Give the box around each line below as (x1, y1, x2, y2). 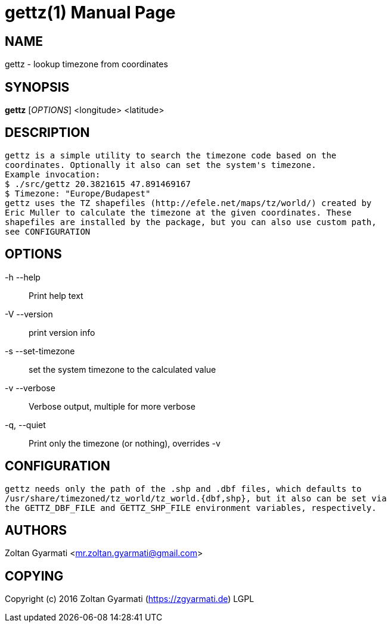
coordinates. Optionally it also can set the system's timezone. (5, 160, 316, 170)
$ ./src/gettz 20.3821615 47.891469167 (5, 179, 191, 189)
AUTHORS (5, 522, 67, 538)
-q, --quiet (5, 419, 46, 430)
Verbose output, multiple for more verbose (29, 401, 195, 411)
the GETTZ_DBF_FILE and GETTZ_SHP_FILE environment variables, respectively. (5, 503, 377, 513)
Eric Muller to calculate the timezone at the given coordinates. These (5, 207, 352, 217)
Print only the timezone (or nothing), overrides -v (29, 438, 221, 448)
